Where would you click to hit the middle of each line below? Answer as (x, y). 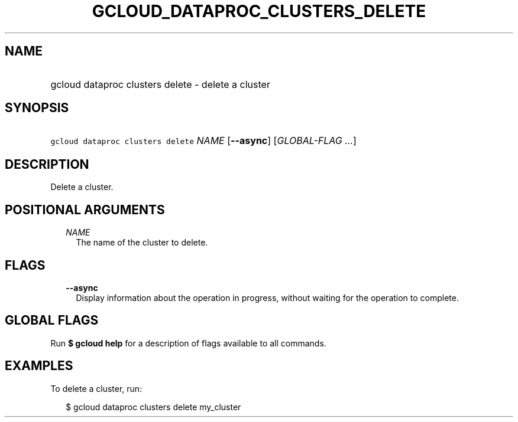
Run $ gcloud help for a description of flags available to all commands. (188, 343)
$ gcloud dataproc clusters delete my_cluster (153, 407)
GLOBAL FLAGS (52, 320)
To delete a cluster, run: (96, 388)
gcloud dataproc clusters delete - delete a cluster (160, 84)
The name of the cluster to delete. (142, 243)
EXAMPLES (39, 366)
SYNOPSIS (37, 108)
